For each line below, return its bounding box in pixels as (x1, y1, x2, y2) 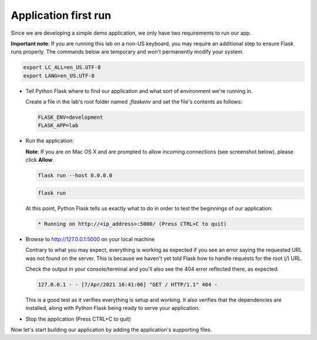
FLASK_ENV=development (38, 114, 103, 121)
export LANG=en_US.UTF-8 (23, 72, 95, 79)
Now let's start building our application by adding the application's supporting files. (11, 326, 213, 334)
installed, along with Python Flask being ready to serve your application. (25, 305, 200, 312)
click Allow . (25, 156, 54, 164)
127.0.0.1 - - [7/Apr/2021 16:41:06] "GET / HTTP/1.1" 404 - (38, 281, 218, 288)
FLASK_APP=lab (38, 122, 79, 129)
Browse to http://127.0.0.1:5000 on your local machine (25, 235, 155, 242)
